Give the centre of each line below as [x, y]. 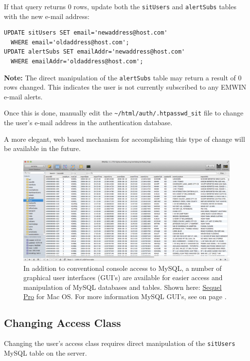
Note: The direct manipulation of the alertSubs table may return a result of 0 [123, 77]
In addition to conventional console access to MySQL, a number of [123, 268]
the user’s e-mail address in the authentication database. [88, 123]
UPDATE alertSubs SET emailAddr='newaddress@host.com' [95, 52]
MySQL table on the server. [45, 352]
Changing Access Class [62, 323]
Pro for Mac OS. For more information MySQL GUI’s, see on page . [125, 296]
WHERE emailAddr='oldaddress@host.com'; [77, 62]
